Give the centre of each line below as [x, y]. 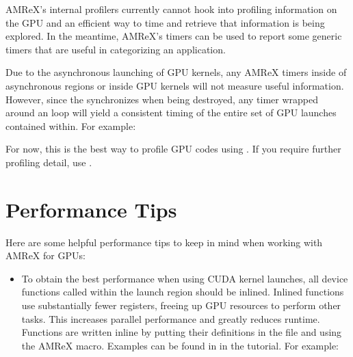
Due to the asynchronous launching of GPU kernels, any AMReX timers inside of [176, 72]
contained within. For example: [71, 125]
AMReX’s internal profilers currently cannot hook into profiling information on [171, 9]
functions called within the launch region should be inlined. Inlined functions [183, 292]
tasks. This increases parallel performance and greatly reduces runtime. [171, 318]
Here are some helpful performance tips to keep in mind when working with [164, 242]
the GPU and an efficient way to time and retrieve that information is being [165, 22]
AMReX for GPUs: [45, 255]
